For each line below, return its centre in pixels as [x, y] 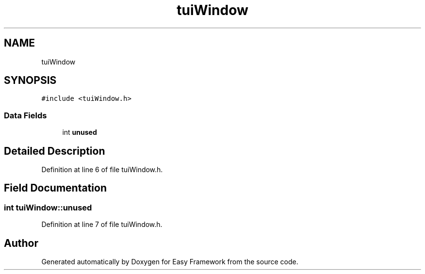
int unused [80, 132]
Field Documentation [55, 188]
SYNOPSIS [30, 81]
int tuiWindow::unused [48, 207]
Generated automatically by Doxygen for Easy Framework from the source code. [170, 262]
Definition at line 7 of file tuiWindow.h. [102, 225]
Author [21, 243]
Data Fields [25, 115]
